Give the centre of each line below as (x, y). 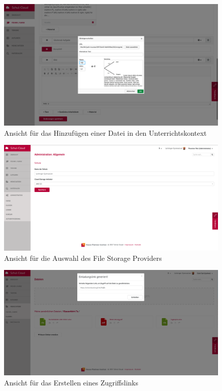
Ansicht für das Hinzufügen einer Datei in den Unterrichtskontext (105, 132)
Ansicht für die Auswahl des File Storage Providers (83, 258)
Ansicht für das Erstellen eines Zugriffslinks (71, 383)
